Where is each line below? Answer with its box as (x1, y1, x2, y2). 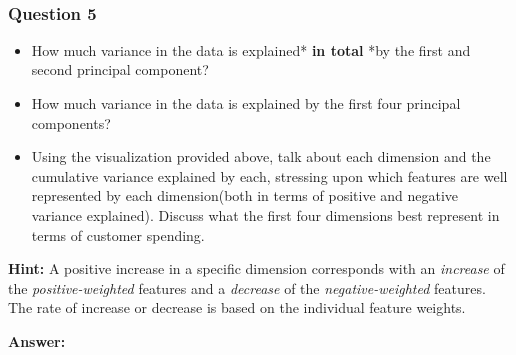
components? (31, 112, 111, 133)
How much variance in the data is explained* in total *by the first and (31, 39, 471, 60)
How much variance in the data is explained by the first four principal (31, 93, 461, 113)
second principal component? (31, 59, 209, 80)
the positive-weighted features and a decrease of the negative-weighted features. (8, 277, 486, 298)
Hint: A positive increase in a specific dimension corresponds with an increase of (8, 258, 505, 279)
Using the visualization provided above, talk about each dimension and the (31, 146, 491, 167)
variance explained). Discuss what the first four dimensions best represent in (31, 204, 500, 225)
